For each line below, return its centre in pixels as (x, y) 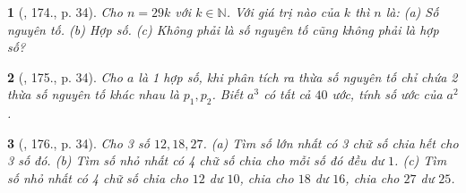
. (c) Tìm (421, 160)
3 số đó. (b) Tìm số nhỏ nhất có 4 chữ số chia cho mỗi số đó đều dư (196, 160)
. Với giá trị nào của (283, 12)
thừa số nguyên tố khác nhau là (93, 94)
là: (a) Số (412, 12)
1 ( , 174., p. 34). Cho (65, 12)
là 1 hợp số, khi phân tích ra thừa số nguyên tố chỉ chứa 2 (298, 76)
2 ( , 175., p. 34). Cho (65, 76)
